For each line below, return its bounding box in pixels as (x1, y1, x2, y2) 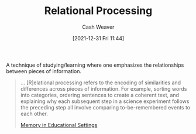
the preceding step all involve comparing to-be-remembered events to (20, 104, 191, 111)
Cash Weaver (82, 23, 115, 30)
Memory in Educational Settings (20, 121, 98, 128)
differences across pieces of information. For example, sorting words (20, 85, 187, 92)
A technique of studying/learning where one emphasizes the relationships (6, 61, 184, 68)
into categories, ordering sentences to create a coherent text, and (20, 91, 180, 98)
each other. (20, 110, 49, 117)
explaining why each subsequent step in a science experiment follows (20, 98, 190, 105)
